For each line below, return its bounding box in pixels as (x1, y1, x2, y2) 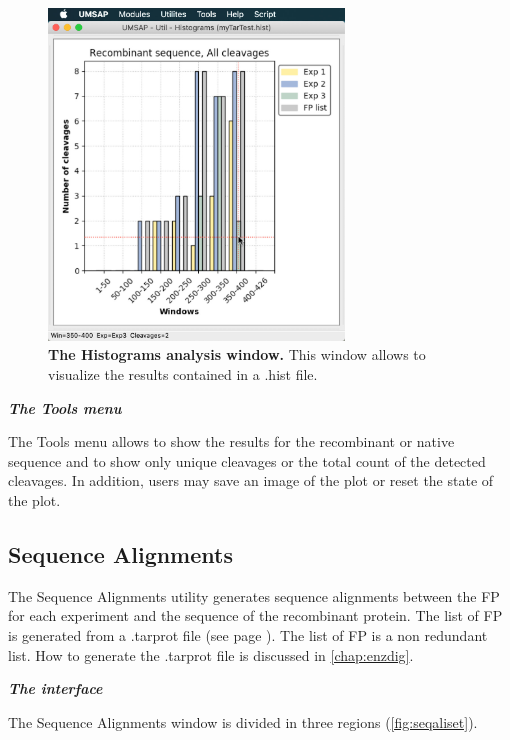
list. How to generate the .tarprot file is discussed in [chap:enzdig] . (8, 644, 414, 665)
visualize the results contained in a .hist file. (48, 364, 318, 385)
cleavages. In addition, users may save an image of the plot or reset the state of (8, 470, 494, 491)
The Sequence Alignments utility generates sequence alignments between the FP (8, 585, 500, 606)
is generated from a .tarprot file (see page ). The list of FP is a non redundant (8, 625, 488, 646)
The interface (8, 678, 103, 699)
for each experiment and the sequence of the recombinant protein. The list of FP (8, 605, 503, 626)
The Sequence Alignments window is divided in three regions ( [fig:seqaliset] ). (8, 711, 478, 732)
